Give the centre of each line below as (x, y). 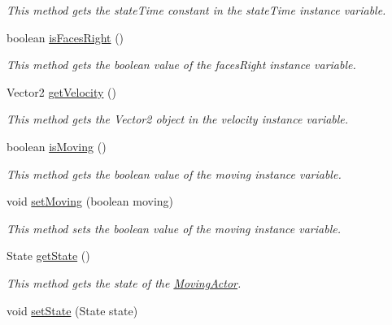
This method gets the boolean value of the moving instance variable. (174, 173)
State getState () (48, 256)
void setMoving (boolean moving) (90, 201)
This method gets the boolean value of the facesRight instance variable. (181, 65)
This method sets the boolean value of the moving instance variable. (174, 228)
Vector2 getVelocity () (61, 91)
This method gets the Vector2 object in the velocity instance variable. (178, 119)
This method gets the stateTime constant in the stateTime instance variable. (196, 10)
